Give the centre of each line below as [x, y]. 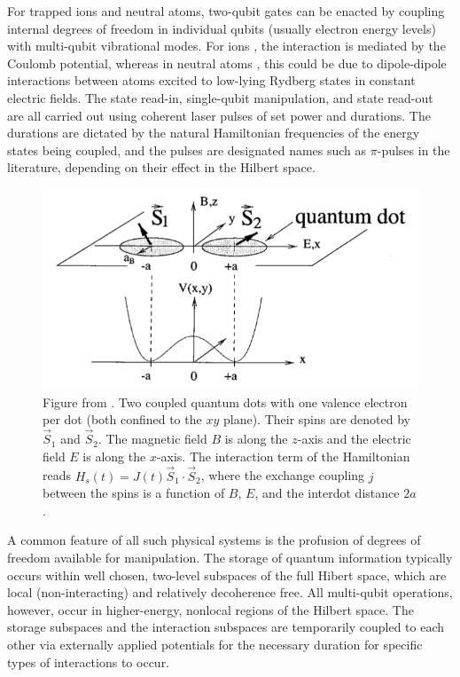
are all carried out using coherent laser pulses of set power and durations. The [219, 115]
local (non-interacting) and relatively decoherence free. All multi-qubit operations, [230, 592]
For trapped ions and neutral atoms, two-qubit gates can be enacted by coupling [226, 11]
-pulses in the [413, 150]
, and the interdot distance [327, 493]
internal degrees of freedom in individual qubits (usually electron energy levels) [222, 28]
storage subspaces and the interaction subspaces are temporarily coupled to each [226, 627]
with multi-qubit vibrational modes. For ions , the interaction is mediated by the [226, 46]
